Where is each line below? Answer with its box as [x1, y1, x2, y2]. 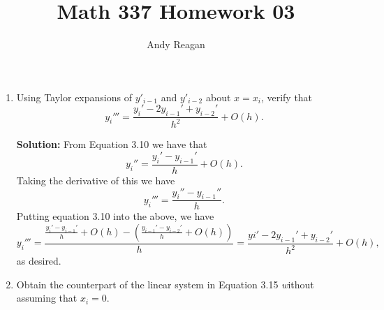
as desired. [16, 253, 61, 268]
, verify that [260, 89, 313, 104]
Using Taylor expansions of [16, 89, 132, 104]
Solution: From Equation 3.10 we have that [16, 137, 207, 152]
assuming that [16, 290, 77, 305]
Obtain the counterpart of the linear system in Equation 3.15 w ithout [16, 276, 314, 291]
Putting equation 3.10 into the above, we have [16, 209, 214, 223]
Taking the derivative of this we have [16, 172, 175, 187]
